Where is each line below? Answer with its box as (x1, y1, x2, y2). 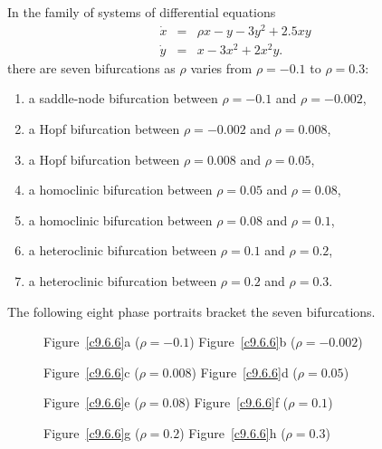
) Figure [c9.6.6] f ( (185, 393, 289, 412)
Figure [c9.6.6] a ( (43, 332, 140, 351)
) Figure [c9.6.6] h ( (179, 423, 286, 442)
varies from (190, 58, 253, 77)
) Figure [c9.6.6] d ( (191, 362, 298, 381)
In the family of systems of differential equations (7, 3, 276, 21)
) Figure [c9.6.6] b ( (189, 332, 296, 351)
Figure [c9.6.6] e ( (43, 393, 139, 412)
